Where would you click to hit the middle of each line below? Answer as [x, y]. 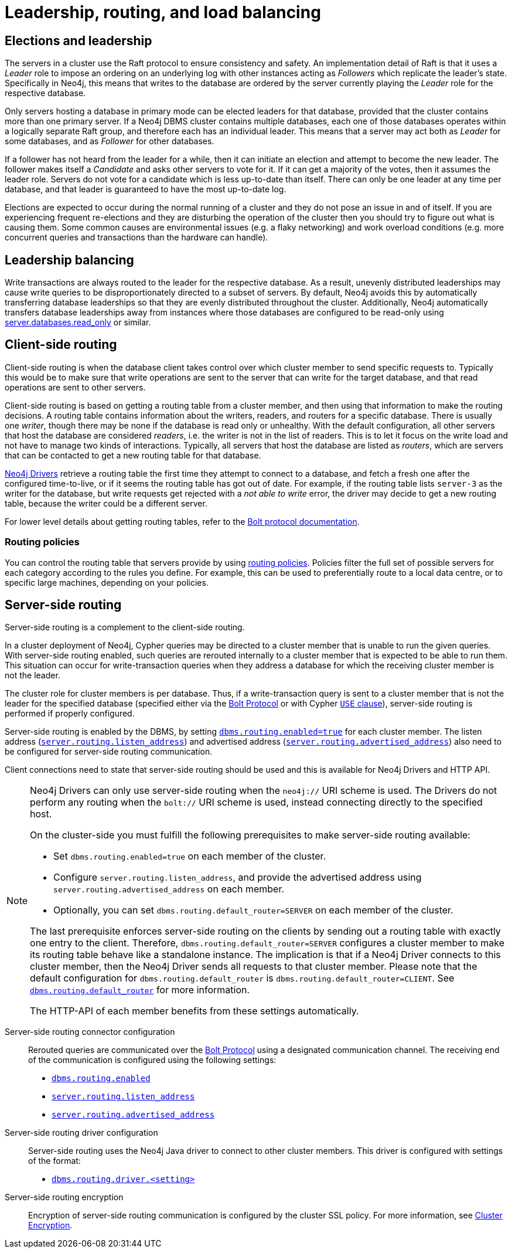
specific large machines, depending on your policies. [107, 582]
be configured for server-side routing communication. [109, 752]
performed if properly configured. [70, 714]
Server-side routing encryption [64, 1197]
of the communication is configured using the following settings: [152, 1060]
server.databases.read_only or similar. [78, 322]
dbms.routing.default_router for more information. [140, 990]
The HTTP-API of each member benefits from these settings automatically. [194, 1011]
